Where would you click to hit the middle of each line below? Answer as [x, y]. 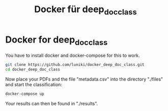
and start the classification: [34, 84]
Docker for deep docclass [57, 41]
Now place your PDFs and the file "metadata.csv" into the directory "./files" [84, 79]
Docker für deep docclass [86, 10]
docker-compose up [25, 94]
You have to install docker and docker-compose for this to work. [73, 55]
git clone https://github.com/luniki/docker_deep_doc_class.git [75, 65]
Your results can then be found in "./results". [52, 103]
